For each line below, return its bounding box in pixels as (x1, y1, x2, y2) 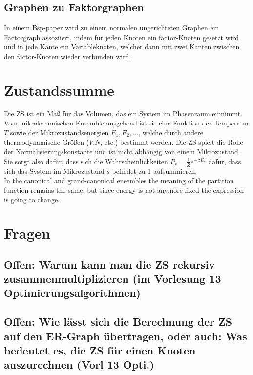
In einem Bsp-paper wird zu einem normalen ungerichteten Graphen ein (4, 22, 219, 33)
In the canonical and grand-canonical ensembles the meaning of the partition (4, 175, 234, 186)
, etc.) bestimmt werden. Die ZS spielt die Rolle (100, 137, 243, 147)
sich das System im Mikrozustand (4, 166, 105, 176)
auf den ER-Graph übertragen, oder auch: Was (4, 328, 247, 343)
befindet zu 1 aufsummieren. (112, 166, 197, 176)
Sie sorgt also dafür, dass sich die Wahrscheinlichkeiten (4, 156, 168, 166)
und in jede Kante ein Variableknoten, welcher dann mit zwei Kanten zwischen (4, 42, 240, 52)
